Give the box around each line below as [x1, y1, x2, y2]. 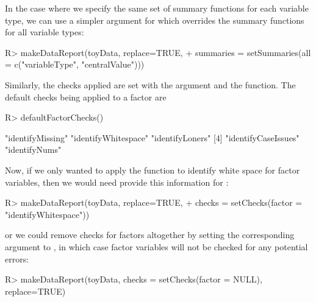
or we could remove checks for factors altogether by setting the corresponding [5, 228, 295, 241]
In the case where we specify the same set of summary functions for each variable [5, 2, 309, 14]
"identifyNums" [5, 143, 62, 156]
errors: [5, 252, 29, 265]
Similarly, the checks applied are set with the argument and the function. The [5, 78, 296, 91]
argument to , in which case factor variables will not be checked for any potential [5, 240, 308, 253]
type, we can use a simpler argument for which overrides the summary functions [5, 13, 304, 26]
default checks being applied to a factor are [5, 90, 167, 103]
